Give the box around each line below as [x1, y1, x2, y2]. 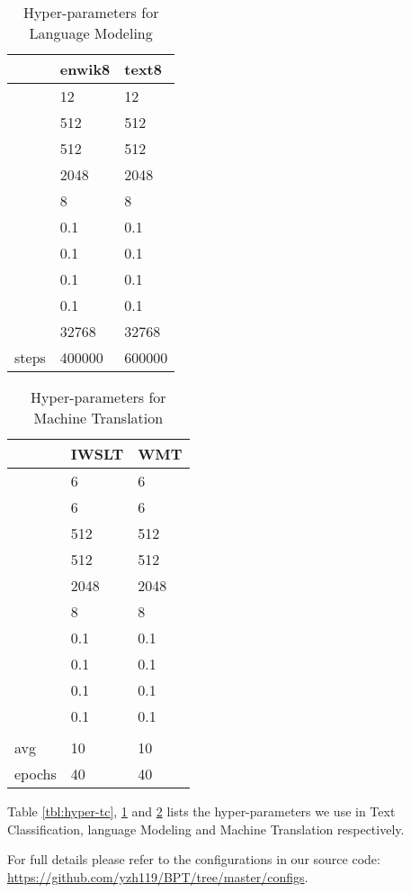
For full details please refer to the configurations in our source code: [7, 850, 380, 869]
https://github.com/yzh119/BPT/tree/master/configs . [7, 867, 308, 886]
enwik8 [59, 59, 111, 79]
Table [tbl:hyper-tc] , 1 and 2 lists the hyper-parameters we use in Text [7, 802, 396, 820]
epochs [14, 763, 57, 784]
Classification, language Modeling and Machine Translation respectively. [7, 819, 405, 838]
